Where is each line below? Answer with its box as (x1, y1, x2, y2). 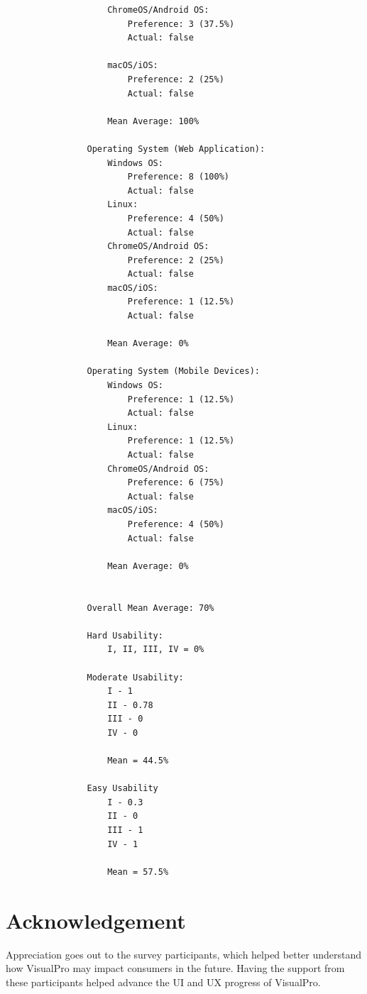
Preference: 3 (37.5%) (127, 18, 235, 29)
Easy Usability (87, 783, 158, 794)
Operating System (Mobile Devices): (87, 366, 260, 377)
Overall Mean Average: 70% (87, 602, 214, 613)
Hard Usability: (87, 630, 163, 641)
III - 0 (107, 714, 143, 724)
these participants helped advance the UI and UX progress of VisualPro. (6, 974, 321, 989)
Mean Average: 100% (107, 116, 199, 126)
